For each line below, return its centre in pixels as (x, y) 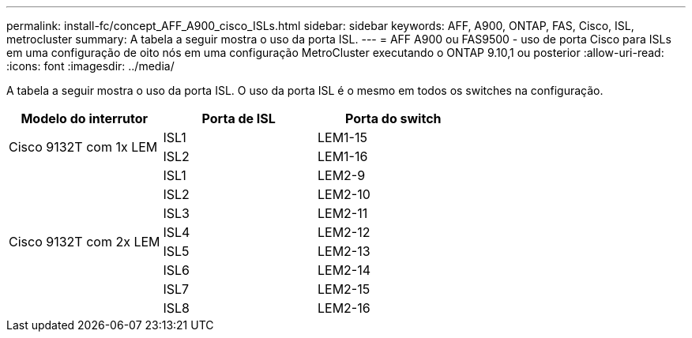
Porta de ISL (239, 118)
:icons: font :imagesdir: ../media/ (90, 66)
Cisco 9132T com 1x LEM (83, 147)
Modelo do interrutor (85, 118)
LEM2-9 (341, 175)
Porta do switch (393, 118)
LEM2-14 (344, 270)
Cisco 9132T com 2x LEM (85, 242)
